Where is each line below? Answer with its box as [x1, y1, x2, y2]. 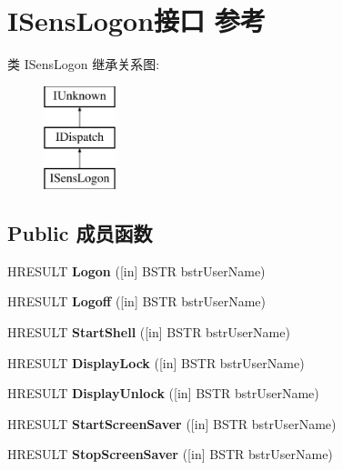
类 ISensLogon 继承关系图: [7, 55, 160, 74]
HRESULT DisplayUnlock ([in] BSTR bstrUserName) [7, 384, 319, 403]
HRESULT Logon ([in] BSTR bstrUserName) [7, 261, 266, 280]
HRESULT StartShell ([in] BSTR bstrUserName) [7, 323, 290, 342]
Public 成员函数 [7, 219, 153, 247]
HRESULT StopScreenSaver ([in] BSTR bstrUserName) [7, 445, 333, 464]
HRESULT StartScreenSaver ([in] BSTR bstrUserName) [7, 414, 337, 433]
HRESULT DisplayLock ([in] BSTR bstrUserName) [7, 353, 305, 372]
